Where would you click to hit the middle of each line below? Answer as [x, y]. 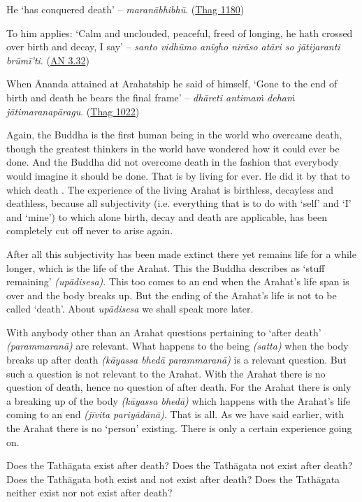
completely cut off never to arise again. [90, 230]
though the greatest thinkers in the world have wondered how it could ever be [173, 148]
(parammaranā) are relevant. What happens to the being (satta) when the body [178, 346]
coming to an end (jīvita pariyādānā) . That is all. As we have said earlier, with [175, 414]
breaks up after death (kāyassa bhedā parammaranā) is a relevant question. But [176, 360]
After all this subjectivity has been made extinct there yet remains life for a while [181, 253]
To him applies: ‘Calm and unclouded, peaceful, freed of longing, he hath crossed [180, 33]
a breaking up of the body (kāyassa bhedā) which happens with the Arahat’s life [179, 400]
